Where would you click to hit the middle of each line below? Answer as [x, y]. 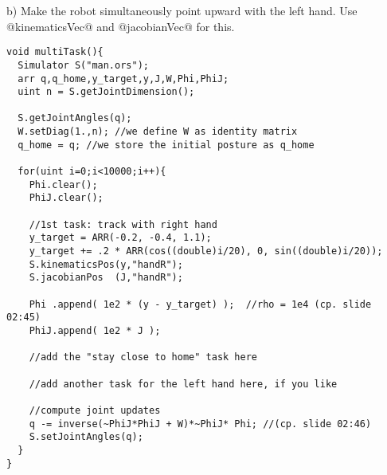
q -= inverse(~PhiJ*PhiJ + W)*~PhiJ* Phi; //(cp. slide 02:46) [200, 424]
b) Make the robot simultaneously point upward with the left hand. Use [182, 10]
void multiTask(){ [55, 52]
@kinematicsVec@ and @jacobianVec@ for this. [121, 26]
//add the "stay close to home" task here [143, 357]
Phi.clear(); [63, 185]
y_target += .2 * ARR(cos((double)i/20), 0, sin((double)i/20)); [206, 251]
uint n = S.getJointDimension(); [106, 92]
